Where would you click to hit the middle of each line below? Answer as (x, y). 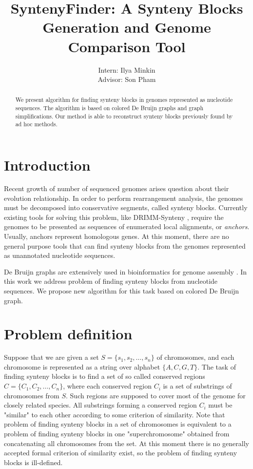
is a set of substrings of (197, 386)
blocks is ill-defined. (33, 462)
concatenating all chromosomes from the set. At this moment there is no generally (126, 443)
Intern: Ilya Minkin (127, 69)
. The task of (217, 366)
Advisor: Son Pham (127, 79)
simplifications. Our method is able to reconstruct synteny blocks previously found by (124, 116)
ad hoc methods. (36, 124)
